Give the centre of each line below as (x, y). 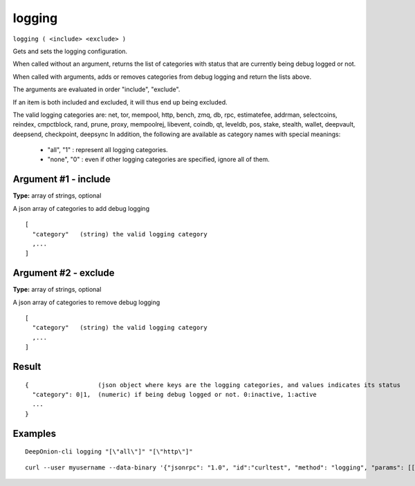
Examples (35, 433)
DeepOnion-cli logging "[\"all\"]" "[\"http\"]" (109, 452)
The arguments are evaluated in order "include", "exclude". (96, 89)
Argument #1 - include (62, 179)
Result (27, 366)
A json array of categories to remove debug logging (86, 302)
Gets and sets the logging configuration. (70, 51)
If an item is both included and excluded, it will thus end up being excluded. (120, 102)
